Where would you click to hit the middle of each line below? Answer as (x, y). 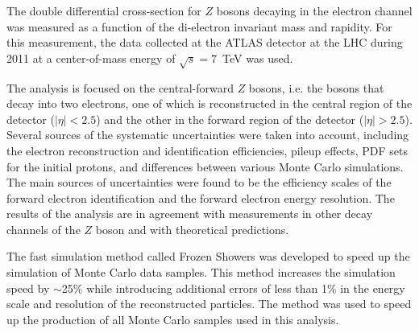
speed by (28, 288)
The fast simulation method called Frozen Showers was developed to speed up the (208, 256)
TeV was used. (258, 58)
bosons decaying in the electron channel (314, 10)
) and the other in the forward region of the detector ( (230, 119)
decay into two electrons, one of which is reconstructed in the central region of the (209, 103)
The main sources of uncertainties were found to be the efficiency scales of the (199, 182)
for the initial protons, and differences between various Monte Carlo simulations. (205, 166)
